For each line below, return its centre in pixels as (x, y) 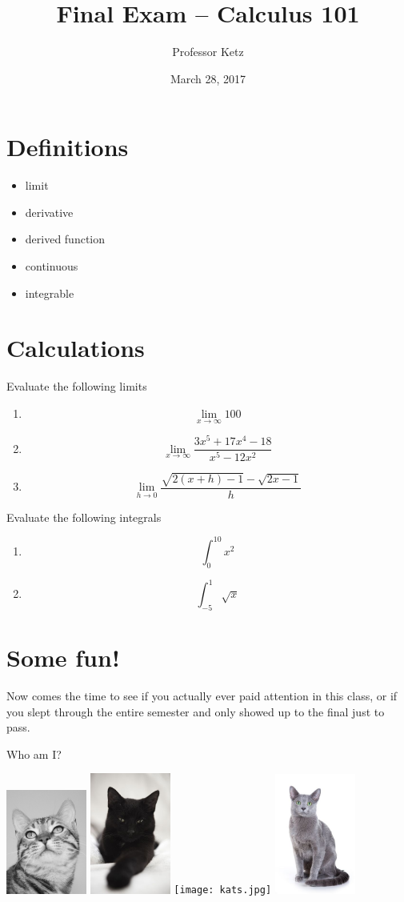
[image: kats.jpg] (223, 890)
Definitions (68, 147)
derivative (49, 212)
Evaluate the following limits (77, 386)
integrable (50, 293)
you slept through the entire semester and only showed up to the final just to (196, 711)
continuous (52, 266)
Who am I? (34, 754)
